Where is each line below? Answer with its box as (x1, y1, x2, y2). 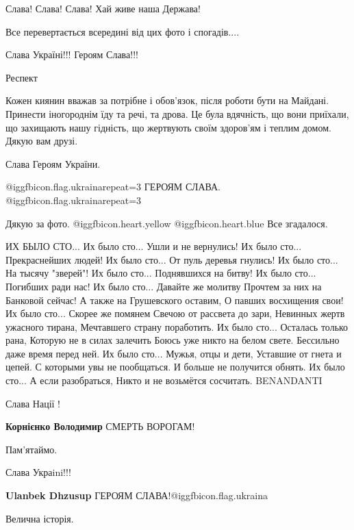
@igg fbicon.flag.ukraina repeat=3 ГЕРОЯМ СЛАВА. (5, 179, 220, 194)
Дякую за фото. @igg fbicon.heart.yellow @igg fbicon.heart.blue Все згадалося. (5, 216, 328, 230)
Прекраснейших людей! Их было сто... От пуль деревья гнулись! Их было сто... (5, 252, 338, 266)
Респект (5, 70, 38, 84)
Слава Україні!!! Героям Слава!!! (5, 47, 138, 62)
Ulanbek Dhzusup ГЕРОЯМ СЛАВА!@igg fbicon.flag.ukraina (5, 488, 268, 503)
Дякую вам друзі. (5, 134, 78, 148)
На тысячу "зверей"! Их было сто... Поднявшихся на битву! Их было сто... (5, 266, 316, 280)
